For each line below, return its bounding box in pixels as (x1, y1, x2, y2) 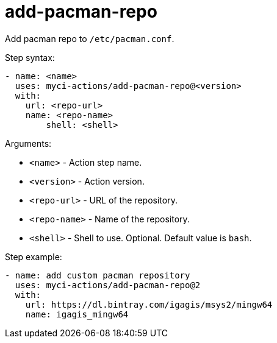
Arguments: (5, 138, 52, 149)
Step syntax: (5, 52, 55, 63)
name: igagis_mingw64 (25, 309, 129, 319)
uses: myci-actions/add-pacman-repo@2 (15, 280, 201, 290)
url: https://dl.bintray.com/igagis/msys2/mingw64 (25, 299, 273, 309)
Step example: (5, 251, 62, 262)
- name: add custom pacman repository (5, 270, 190, 280)
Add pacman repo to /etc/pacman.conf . (5, 33, 174, 44)
